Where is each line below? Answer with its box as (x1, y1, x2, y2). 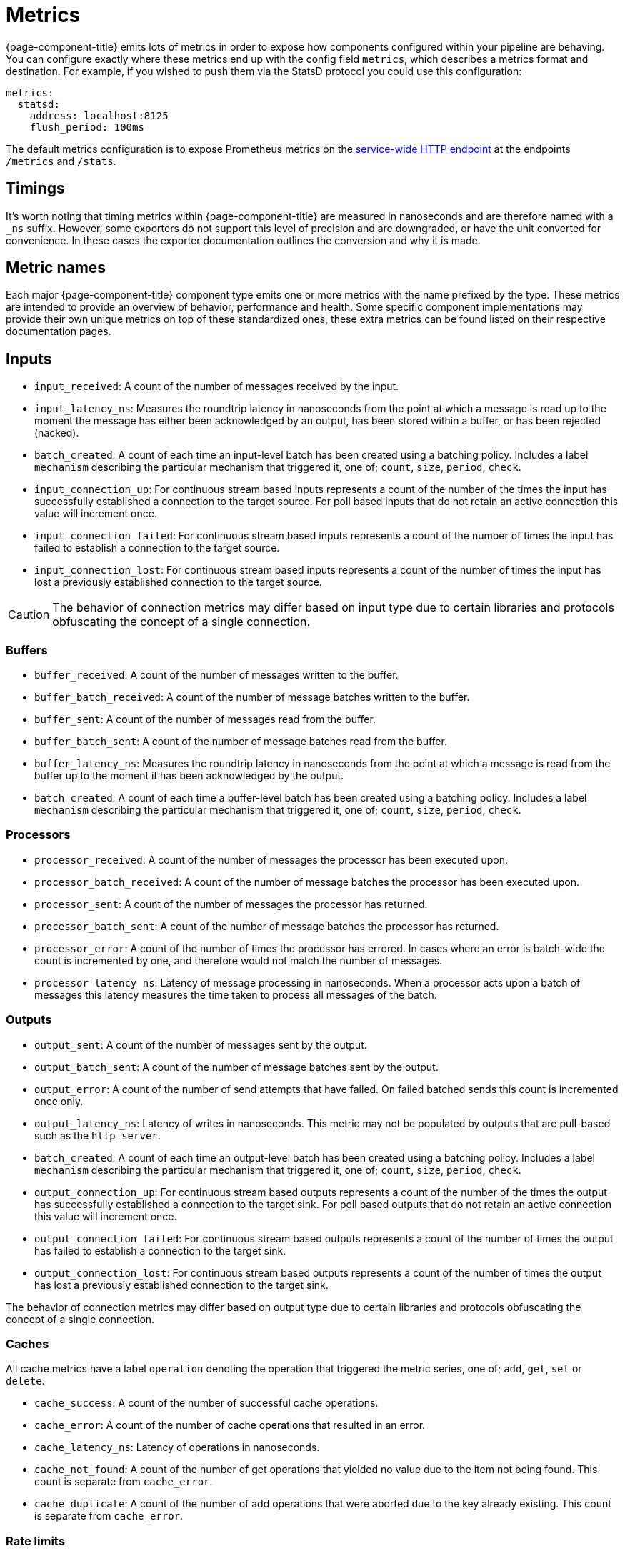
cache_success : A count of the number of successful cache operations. (34, 1397, 379, 1410)
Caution (8, 607, 50, 622)
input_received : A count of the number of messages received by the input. (34, 380, 399, 393)
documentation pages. (6, 325, 111, 338)
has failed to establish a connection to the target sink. (34, 1244, 286, 1257)
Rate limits (6, 1533, 65, 1548)
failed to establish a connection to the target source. (34, 542, 280, 554)
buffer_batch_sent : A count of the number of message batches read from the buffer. (34, 735, 447, 748)
